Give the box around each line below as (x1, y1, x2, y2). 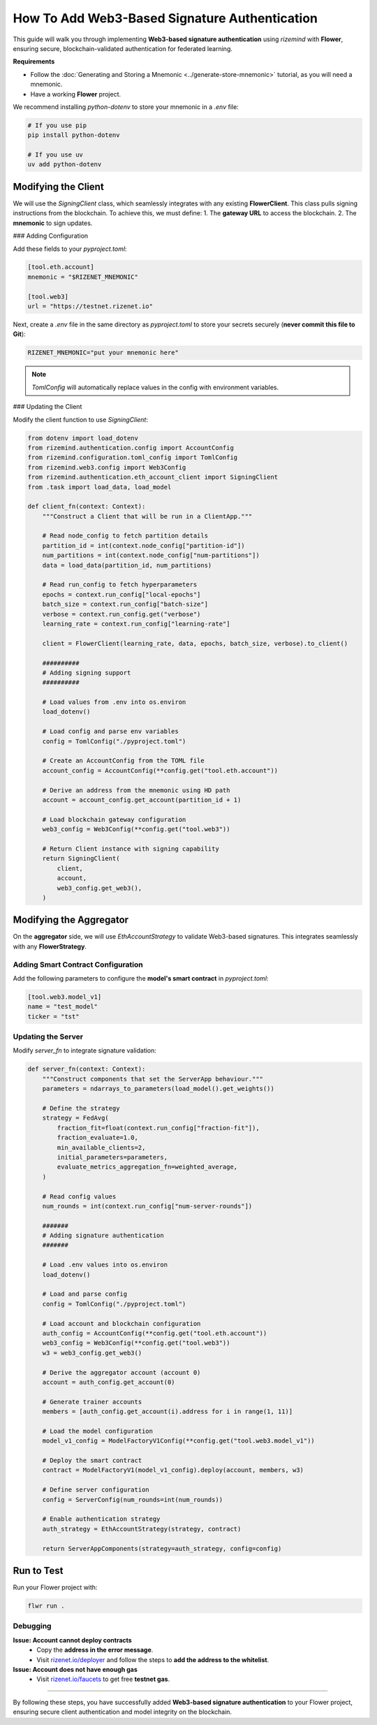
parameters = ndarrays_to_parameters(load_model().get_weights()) (42, 1085, 275, 1093)
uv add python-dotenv (27, 161, 102, 168)
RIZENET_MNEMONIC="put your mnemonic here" (27, 349, 179, 356)
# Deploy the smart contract (42, 1457, 142, 1464)
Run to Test (13, 1564, 64, 1576)
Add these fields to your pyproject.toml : (13, 245, 127, 253)
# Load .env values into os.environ (42, 1261, 168, 1269)
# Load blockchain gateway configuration (42, 815, 186, 823)
